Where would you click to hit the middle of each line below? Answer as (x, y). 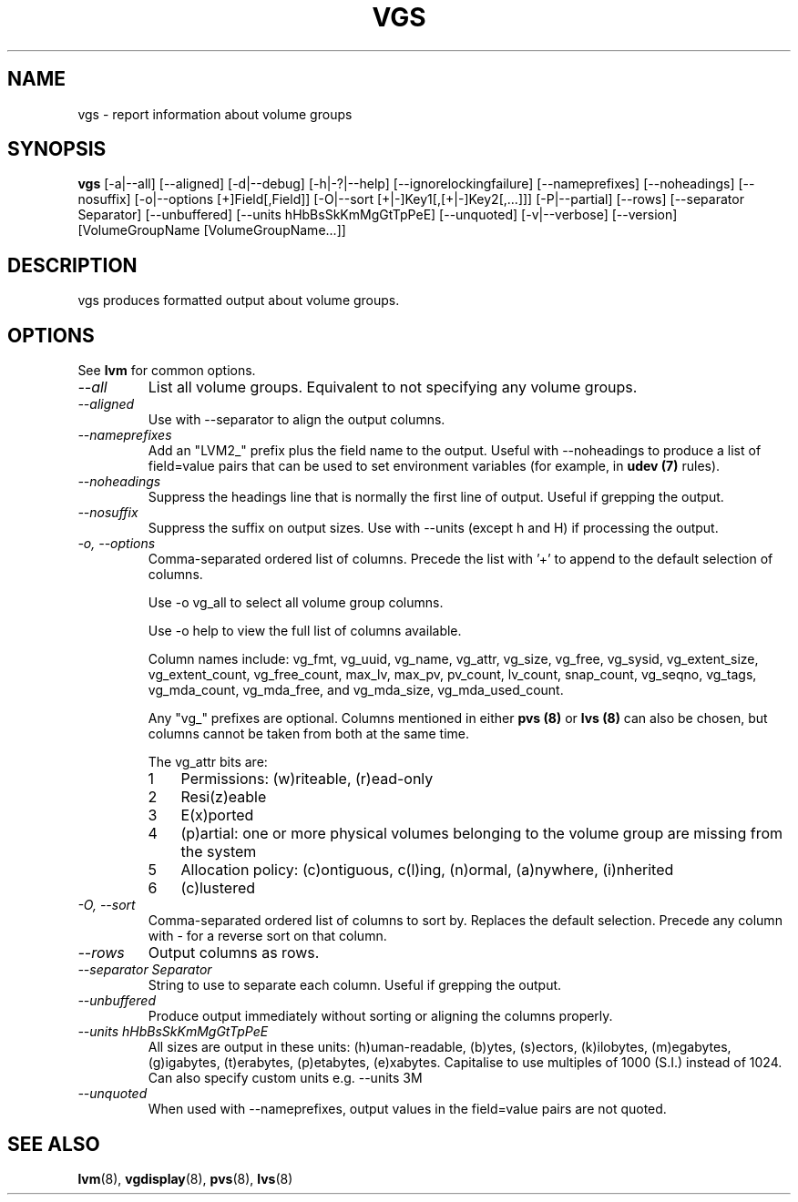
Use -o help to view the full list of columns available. (305, 631)
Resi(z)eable (224, 797)
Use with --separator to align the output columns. (297, 420)
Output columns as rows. (234, 953)
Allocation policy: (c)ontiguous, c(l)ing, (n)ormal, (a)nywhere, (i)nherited (427, 870)
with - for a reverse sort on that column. (267, 936)
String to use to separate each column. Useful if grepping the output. (355, 985)
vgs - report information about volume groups (215, 114)
